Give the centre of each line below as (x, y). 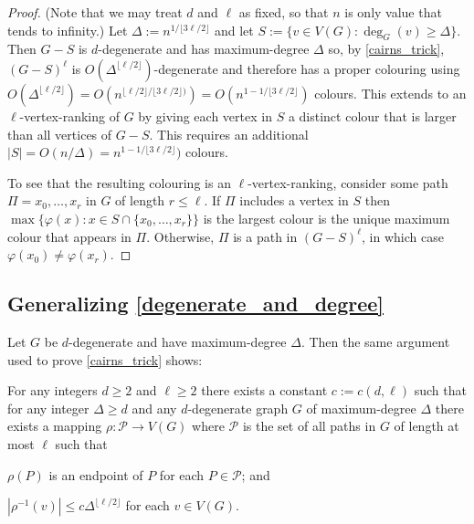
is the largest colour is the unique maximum (327, 218)
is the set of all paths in (309, 426)
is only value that (393, 12)
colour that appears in (69, 236)
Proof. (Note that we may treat (95, 12)
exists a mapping (55, 426)
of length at (427, 426)
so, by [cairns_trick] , (386, 49)
